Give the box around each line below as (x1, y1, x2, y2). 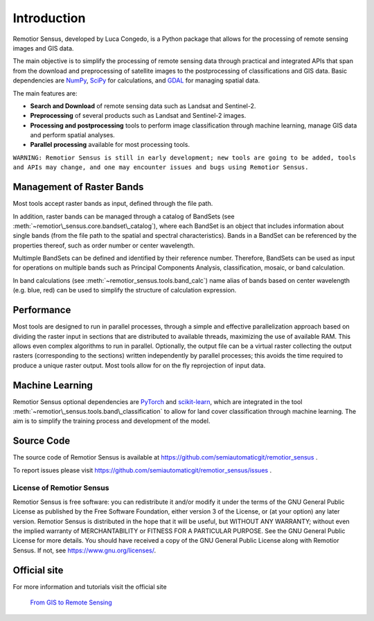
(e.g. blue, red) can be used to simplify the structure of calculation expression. (12, 286, 237, 295)
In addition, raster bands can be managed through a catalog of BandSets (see (12, 212, 235, 220)
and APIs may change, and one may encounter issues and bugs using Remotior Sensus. (12, 164, 309, 171)
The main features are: (12, 89, 78, 97)
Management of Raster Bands (12, 181, 144, 193)
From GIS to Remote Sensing (30, 598, 112, 606)
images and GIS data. (12, 44, 74, 52)
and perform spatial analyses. (30, 131, 116, 139)
